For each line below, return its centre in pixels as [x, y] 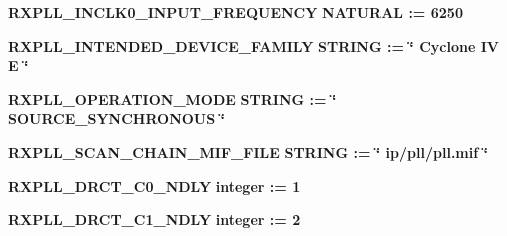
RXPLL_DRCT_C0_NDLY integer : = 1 [154, 185]
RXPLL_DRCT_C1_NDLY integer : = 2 [154, 219]
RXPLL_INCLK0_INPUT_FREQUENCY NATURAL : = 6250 [235, 12]
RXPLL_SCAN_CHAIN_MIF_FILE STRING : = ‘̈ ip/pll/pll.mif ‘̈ [248, 151]
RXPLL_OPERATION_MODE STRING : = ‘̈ [172, 98]
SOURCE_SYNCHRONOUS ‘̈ [116, 118]
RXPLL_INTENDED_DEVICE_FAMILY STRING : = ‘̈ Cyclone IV [253, 45]
